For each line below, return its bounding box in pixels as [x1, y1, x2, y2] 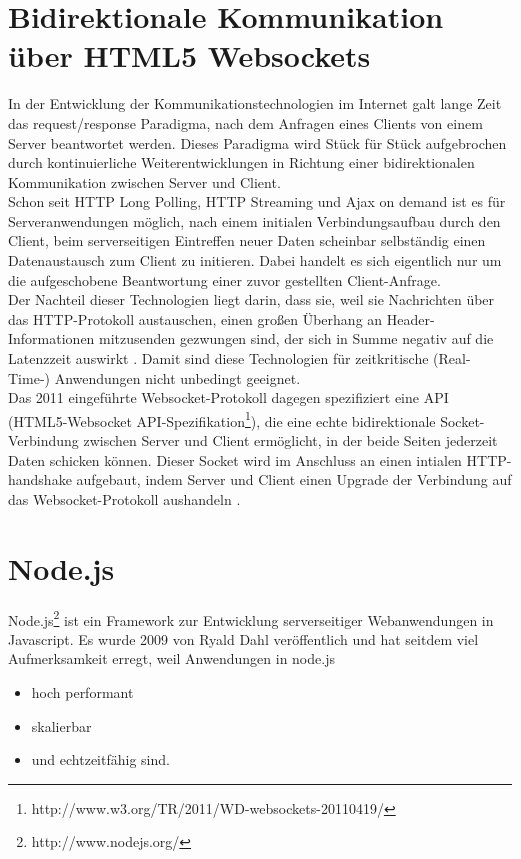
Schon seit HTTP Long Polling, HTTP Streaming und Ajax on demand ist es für [8, 191, 506, 212]
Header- [386, 308, 435, 329]
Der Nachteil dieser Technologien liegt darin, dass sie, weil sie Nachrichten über [8, 289, 495, 310]
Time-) [8, 367, 50, 388]
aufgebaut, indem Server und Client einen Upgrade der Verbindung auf [76, 469, 512, 490]
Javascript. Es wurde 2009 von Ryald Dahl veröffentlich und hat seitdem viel [8, 628, 479, 649]
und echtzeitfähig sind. [31, 749, 170, 770]
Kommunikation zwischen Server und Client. [8, 171, 281, 192]
